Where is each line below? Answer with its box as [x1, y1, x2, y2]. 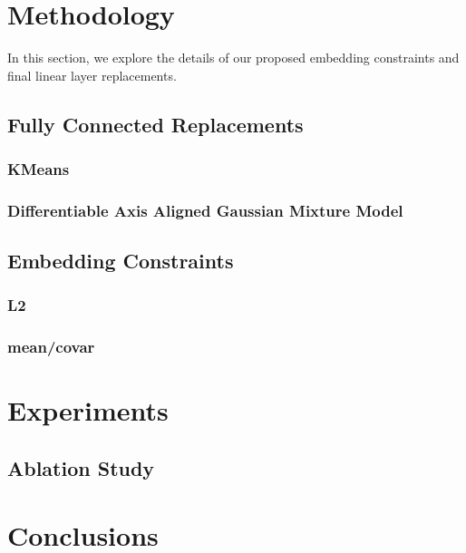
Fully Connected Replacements [7, 110, 304, 138]
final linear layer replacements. [7, 65, 177, 84]
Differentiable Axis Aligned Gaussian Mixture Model [7, 199, 403, 221]
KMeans [7, 158, 70, 180]
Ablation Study [7, 454, 155, 482]
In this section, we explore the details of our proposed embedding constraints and [7, 48, 460, 67]
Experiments [7, 392, 169, 429]
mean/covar [7, 335, 95, 358]
